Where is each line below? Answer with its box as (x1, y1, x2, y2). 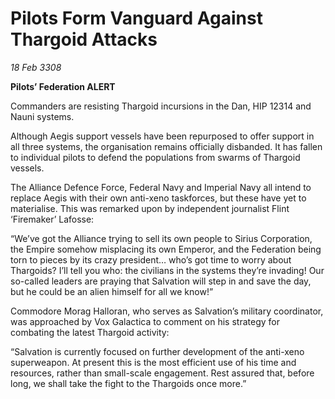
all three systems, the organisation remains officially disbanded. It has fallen (10, 140, 323, 152)
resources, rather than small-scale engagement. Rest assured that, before (10, 367, 315, 379)
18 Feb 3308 (10, 61, 62, 73)
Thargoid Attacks (10, 28, 158, 51)
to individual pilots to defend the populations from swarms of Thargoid (10, 151, 301, 163)
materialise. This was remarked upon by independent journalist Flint (10, 202, 290, 214)
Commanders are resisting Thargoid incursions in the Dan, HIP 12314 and (10, 100, 312, 112)
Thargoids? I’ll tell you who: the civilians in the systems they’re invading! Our (10, 264, 325, 276)
